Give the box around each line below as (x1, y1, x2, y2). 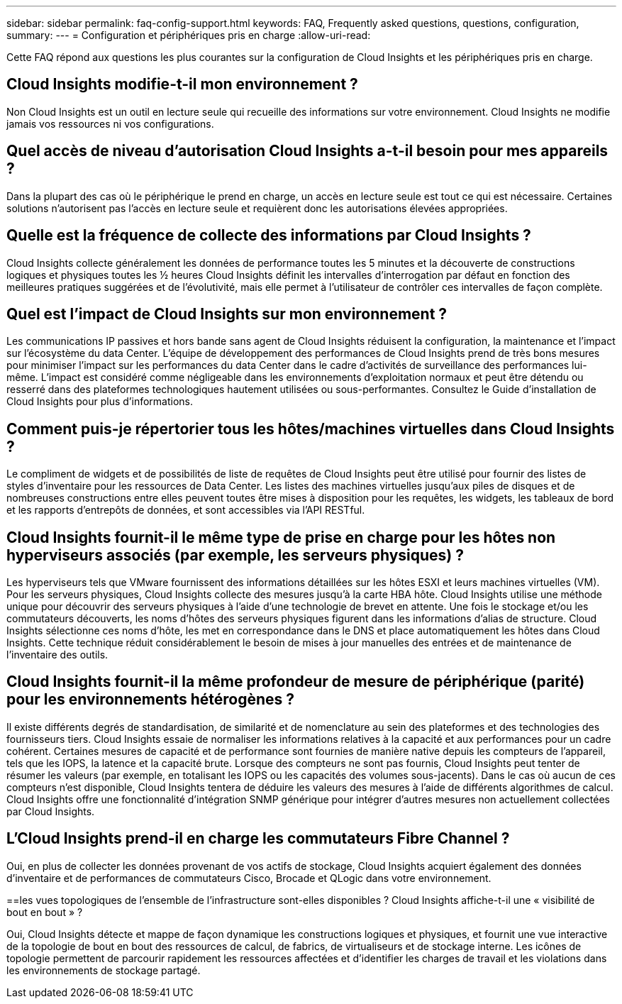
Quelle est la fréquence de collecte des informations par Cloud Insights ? (6, 226, 531, 245)
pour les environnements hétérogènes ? (6, 690, 295, 709)
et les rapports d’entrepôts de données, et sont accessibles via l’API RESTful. (6, 504, 365, 517)
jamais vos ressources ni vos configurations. (6, 117, 214, 130)
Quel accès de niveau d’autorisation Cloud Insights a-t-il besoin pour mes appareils (6, 142, 609, 160)
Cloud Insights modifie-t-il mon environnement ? (6, 75, 358, 94)
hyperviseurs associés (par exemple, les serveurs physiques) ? (6, 546, 464, 564)
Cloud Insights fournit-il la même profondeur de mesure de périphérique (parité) (6, 673, 585, 691)
